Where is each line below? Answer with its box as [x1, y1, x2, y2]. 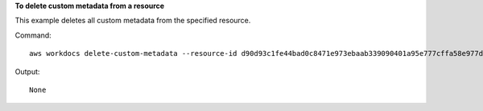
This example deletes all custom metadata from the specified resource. [14, 16, 251, 26]
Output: [14, 66, 40, 76]
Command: [14, 30, 52, 40]
